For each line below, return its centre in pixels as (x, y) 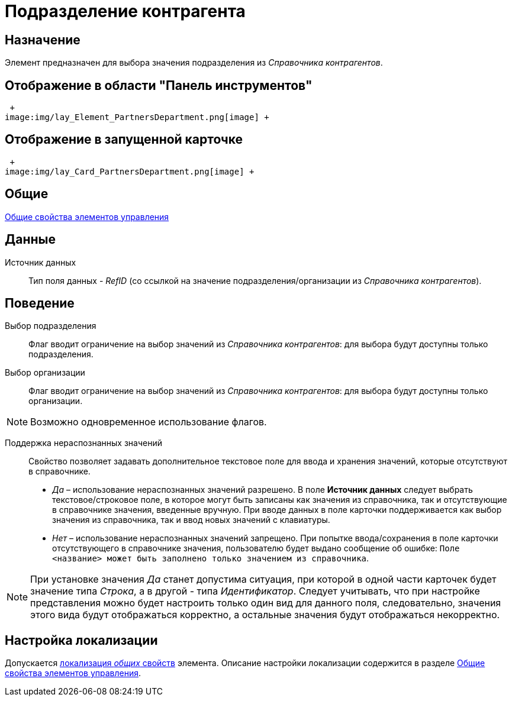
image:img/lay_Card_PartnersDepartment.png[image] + (130, 171)
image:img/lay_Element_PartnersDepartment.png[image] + (137, 117)
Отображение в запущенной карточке (124, 140)
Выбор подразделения (51, 326)
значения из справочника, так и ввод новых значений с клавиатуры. (191, 520)
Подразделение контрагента (125, 11)
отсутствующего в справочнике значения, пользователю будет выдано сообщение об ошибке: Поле (256, 548)
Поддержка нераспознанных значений (83, 443)
